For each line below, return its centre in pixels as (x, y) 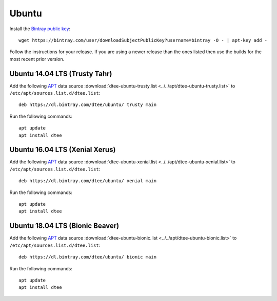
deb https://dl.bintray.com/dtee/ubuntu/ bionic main (87, 257)
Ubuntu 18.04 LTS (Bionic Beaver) (64, 226)
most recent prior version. (37, 59)
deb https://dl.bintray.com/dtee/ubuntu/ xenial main (87, 181)
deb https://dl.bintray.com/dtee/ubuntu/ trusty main (87, 105)
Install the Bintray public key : (40, 29)
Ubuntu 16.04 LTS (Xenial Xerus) (63, 150)
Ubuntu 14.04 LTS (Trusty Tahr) (61, 73)
